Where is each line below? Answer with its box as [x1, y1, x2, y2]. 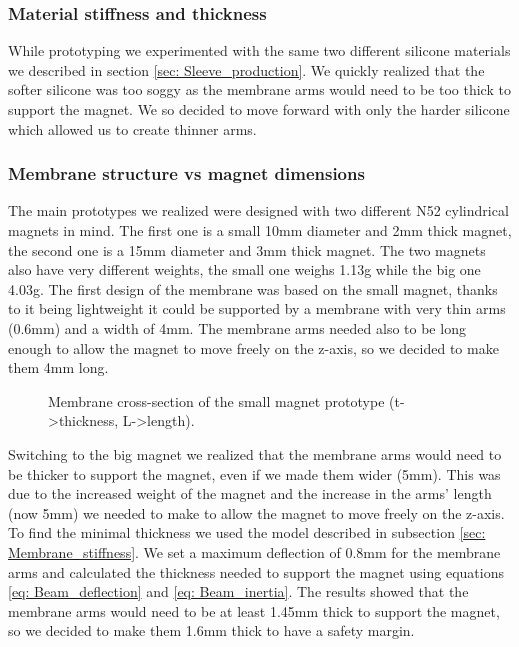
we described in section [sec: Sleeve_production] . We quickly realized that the [8, 59, 485, 80]
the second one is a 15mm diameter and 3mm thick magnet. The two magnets [8, 239, 486, 260]
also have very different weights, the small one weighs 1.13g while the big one [8, 259, 481, 280]
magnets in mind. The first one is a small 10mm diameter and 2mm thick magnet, [8, 220, 512, 240]
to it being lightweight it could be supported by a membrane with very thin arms [8, 298, 506, 319]
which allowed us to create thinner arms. [8, 118, 257, 139]
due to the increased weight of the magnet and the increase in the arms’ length [8, 483, 492, 504]
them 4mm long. [8, 357, 109, 378]
